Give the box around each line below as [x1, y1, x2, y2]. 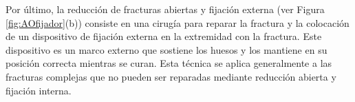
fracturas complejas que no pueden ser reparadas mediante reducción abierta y [6, 69, 336, 83]
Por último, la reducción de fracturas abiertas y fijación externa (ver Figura [6, 2, 325, 16]
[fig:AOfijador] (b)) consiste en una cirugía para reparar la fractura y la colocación [6, 15, 349, 30]
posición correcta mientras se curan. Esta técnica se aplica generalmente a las [6, 56, 332, 70]
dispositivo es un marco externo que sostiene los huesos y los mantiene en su [6, 42, 327, 57]
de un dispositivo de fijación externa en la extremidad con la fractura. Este [6, 29, 322, 43]
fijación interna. [6, 83, 72, 97]
